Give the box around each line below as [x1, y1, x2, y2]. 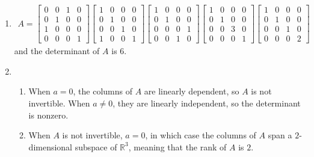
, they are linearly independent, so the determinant [112, 96, 301, 109]
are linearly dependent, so [144, 85, 239, 97]
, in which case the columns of [145, 129, 256, 141]
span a [268, 129, 292, 141]
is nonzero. [28, 108, 69, 121]
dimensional [28, 140, 73, 153]
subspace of [75, 140, 117, 153]
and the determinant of [14, 45, 100, 57]
